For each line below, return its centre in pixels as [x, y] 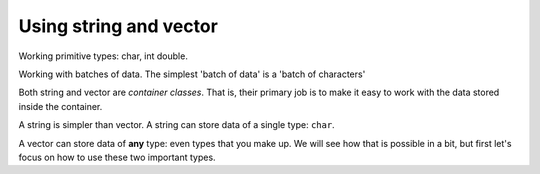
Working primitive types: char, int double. [103, 56]
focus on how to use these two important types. [117, 157]
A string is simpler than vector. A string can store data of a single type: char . [176, 125]
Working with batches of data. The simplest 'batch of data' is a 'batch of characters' [192, 74]
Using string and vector [118, 26]
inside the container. [60, 106]
